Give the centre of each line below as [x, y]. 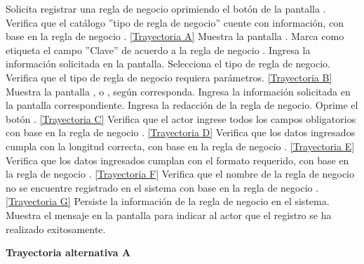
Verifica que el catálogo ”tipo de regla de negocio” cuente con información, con [175, 22]
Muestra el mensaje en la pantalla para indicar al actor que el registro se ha [169, 214]
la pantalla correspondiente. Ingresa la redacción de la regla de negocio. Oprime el [182, 105]
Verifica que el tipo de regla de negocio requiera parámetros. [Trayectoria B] [169, 77]
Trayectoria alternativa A [68, 252]
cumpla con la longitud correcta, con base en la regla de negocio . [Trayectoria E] [180, 146]
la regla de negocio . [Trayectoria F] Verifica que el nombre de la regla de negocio [180, 174]
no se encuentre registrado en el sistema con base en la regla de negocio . [162, 187]
